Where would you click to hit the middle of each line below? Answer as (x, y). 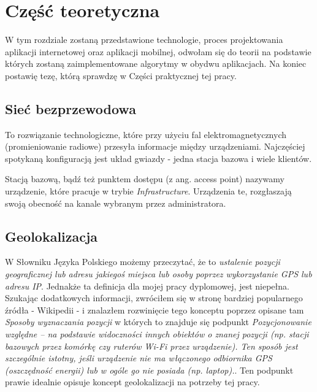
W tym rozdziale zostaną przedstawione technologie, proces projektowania (144, 40)
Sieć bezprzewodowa (71, 108)
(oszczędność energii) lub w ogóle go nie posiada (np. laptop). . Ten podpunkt (149, 370)
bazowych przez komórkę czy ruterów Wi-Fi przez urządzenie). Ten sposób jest (151, 346)
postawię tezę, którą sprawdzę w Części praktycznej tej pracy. (121, 75)
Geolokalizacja (52, 236)
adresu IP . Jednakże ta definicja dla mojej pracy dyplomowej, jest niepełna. (147, 286)
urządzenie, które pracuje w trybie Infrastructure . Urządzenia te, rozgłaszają (148, 191)
